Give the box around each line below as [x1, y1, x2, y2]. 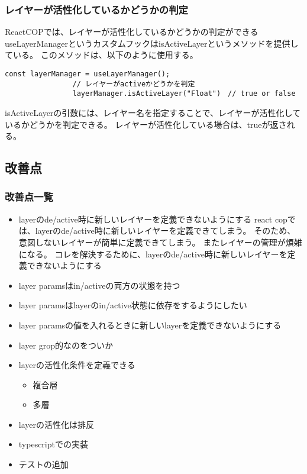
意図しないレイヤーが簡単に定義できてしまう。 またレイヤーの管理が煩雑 [18, 236, 302, 248]
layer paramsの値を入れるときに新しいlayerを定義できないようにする [18, 318, 282, 331]
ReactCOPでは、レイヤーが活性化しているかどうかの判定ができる [5, 25, 258, 38]
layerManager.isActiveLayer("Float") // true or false [72, 89, 296, 98]
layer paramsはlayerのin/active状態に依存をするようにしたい [18, 299, 247, 311]
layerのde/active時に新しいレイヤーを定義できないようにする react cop [18, 212, 287, 225]
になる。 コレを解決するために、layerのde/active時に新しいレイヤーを [18, 247, 287, 260]
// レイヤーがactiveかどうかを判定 [72, 79, 195, 88]
